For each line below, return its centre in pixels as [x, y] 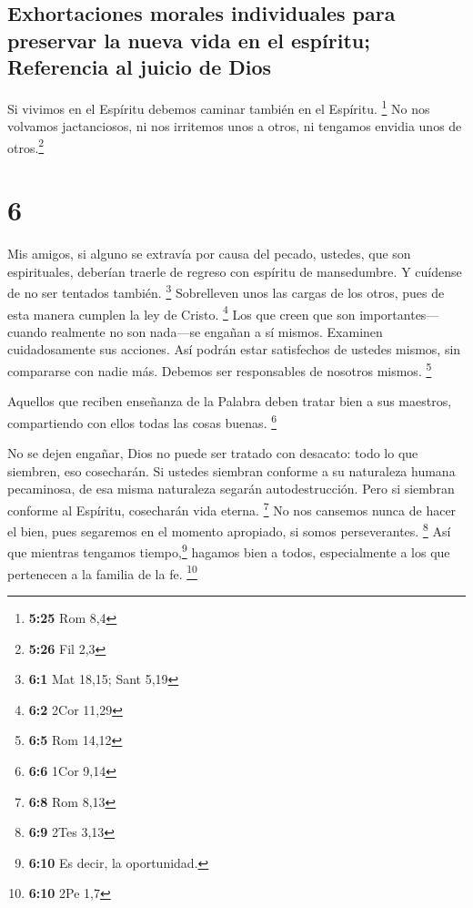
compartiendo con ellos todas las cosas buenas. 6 [142, 421]
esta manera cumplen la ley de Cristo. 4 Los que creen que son [181, 312]
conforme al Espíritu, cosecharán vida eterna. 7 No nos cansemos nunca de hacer [232, 508]
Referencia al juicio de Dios [140, 67]
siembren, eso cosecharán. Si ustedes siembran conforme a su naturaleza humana [231, 470]
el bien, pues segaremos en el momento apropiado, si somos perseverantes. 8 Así [229, 530]
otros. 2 [26, 146]
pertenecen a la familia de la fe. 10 [102, 572]
